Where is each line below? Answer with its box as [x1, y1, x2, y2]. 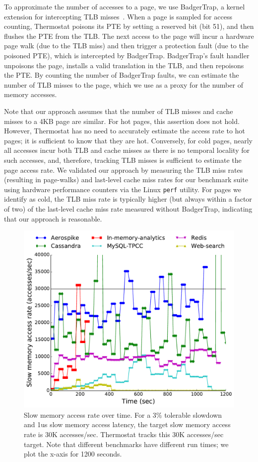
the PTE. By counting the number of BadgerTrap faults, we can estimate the [4, 70, 239, 80]
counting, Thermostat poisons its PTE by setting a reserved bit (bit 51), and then [4, 21, 254, 31]
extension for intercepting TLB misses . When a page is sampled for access [4, 11, 232, 21]
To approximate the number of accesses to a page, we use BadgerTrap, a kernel [4, 1, 245, 11]
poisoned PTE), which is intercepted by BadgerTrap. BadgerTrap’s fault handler [4, 50, 250, 60]
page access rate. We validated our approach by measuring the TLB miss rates [4, 164, 243, 175]
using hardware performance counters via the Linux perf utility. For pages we [4, 184, 241, 194]
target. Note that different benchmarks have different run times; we [24, 439, 229, 449]
